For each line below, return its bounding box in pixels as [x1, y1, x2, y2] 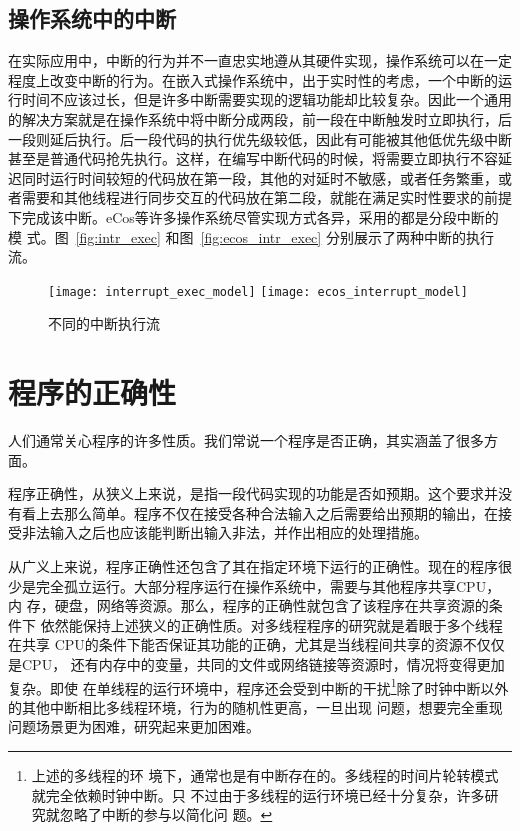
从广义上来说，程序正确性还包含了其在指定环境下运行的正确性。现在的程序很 [8, 556, 512, 577]
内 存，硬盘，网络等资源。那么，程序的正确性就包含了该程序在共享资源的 [8, 595, 489, 616]
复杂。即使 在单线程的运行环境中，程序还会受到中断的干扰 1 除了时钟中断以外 [8, 674, 509, 698]
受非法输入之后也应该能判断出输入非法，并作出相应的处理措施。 [8, 522, 428, 543]
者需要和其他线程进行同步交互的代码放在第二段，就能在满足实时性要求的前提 [8, 187, 512, 208]
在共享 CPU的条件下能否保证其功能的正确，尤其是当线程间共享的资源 [8, 634, 463, 655]
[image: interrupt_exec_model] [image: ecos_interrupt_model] [48, 284, 468, 299]
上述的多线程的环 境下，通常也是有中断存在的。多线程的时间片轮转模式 [31, 765, 499, 786]
